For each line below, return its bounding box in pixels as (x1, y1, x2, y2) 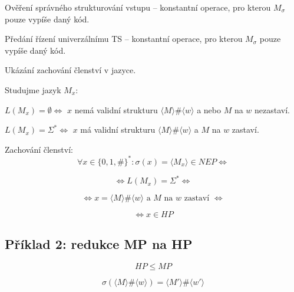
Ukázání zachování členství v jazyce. (5, 64, 136, 76)
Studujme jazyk (5, 83, 61, 96)
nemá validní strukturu (74, 103, 158, 116)
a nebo (197, 103, 221, 116)
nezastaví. (255, 103, 290, 116)
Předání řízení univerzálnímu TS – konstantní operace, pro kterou (5, 32, 243, 45)
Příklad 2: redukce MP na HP (5, 234, 193, 252)
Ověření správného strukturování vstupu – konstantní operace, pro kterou (5, 1, 271, 13)
